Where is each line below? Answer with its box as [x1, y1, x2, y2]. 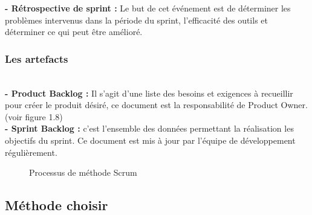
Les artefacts [5, 51, 68, 66]
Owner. [281, 98, 308, 111]
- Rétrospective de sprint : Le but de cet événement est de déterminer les [5, 2, 291, 14]
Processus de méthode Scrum [29, 166, 137, 179]
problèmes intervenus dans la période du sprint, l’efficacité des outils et [5, 13, 268, 26]
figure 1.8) [25, 110, 63, 123]
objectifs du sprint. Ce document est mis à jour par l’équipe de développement [5, 133, 296, 146]
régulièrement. [5, 146, 57, 158]
